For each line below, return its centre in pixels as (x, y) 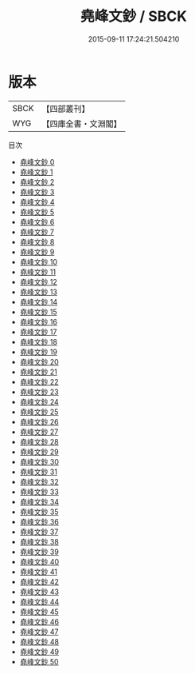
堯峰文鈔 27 (39, 432)
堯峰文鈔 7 (37, 232)
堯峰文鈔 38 (39, 541)
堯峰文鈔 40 (39, 561)
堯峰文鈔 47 (39, 632)
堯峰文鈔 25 (39, 412)
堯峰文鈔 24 (39, 401)
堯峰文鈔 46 (39, 621)
